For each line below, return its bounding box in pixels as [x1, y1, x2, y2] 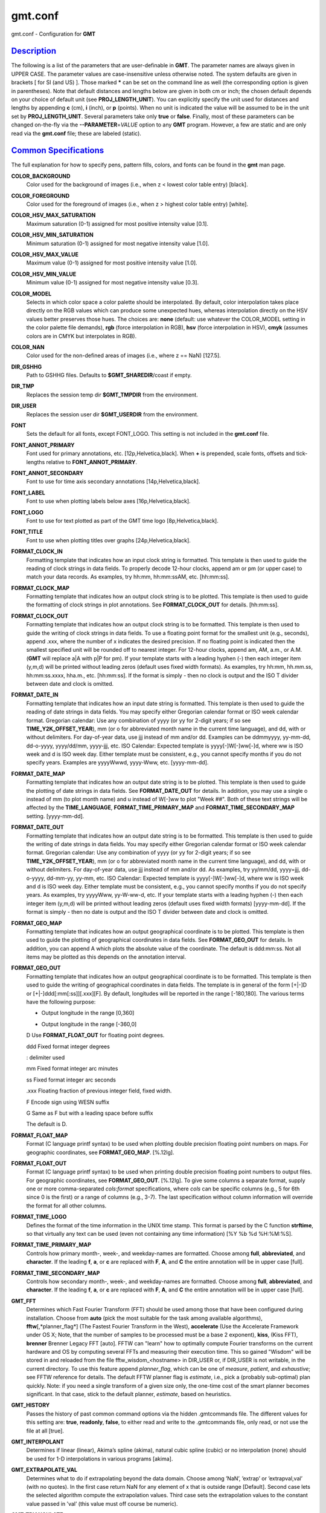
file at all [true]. [26, 1427, 65, 1434]
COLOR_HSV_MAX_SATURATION [11, 212, 96, 219]
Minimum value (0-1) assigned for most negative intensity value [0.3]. [26, 279, 199, 286]
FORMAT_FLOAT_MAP [11, 1132, 68, 1139]
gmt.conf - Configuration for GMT [11, 30, 96, 38]
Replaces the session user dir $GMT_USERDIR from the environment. [26, 410, 199, 418]
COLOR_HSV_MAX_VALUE [11, 251, 78, 258]
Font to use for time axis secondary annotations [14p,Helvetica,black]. [26, 478, 200, 485]
